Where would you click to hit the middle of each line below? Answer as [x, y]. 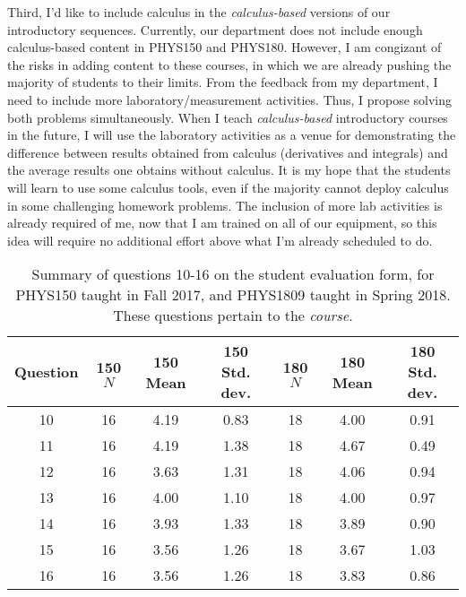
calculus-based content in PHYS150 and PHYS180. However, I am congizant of [224, 47]
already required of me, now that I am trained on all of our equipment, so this [222, 223]
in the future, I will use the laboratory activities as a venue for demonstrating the [232, 135]
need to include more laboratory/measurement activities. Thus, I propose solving [230, 99]
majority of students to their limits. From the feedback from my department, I [223, 82]
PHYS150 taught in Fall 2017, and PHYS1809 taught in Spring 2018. [233, 295]
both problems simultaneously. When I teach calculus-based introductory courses [228, 117]
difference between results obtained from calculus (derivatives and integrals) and [228, 152]
